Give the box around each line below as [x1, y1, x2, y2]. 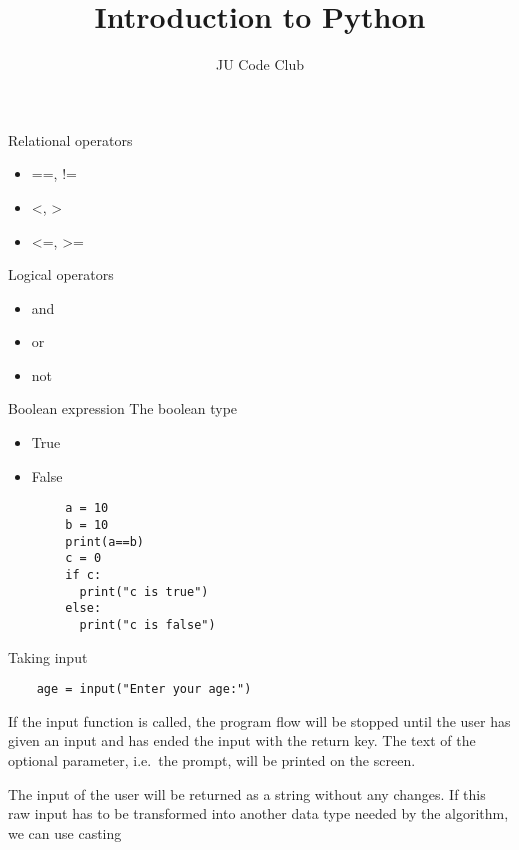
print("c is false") [79, 617, 216, 632]
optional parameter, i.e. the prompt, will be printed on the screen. [8, 749, 416, 770]
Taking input [8, 646, 88, 667]
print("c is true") [79, 584, 209, 599]
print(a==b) [65, 534, 145, 549]
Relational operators [8, 129, 133, 150]
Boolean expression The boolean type [8, 398, 238, 419]
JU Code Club [215, 54, 305, 75]
